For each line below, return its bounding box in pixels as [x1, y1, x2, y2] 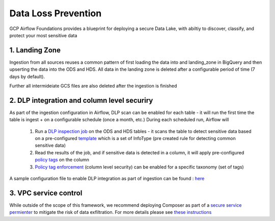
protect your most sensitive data [9, 32, 77, 38]
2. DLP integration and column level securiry [9, 96, 153, 104]
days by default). [9, 73, 45, 79]
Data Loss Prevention [9, 8, 102, 19]
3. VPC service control [9, 188, 82, 197]
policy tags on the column [35, 157, 89, 163]
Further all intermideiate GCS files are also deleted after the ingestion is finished [9, 83, 177, 89]
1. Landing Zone [9, 46, 61, 54]
